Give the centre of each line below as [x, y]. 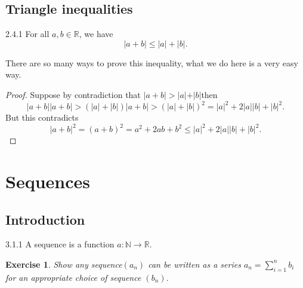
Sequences [48, 181]
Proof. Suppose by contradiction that [73, 94]
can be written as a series [194, 264]
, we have [96, 34]
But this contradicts [42, 117]
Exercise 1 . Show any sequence [64, 264]
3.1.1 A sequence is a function [60, 244]
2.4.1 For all [27, 34]
